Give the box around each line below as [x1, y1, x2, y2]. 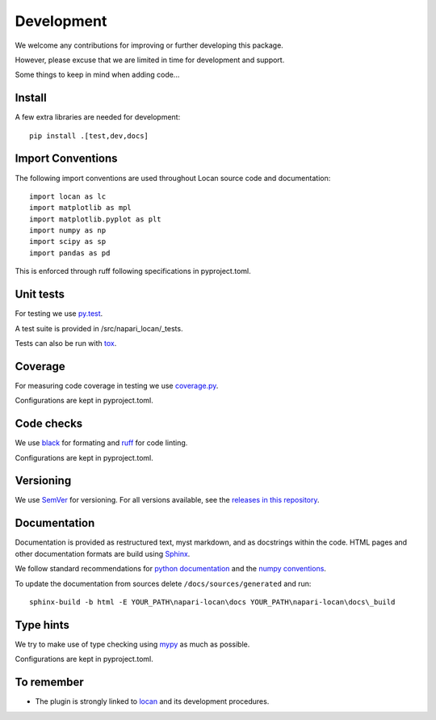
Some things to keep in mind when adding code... [15, 69, 180, 80]
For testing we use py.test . [15, 309, 103, 318]
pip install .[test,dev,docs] [29, 131, 149, 141]
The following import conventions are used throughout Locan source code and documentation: [15, 173, 331, 183]
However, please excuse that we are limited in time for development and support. [15, 55, 285, 65]
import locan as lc [29, 192, 107, 201]
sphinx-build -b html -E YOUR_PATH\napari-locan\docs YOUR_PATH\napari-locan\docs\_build [29, 597, 396, 606]
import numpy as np [29, 226, 107, 235]
